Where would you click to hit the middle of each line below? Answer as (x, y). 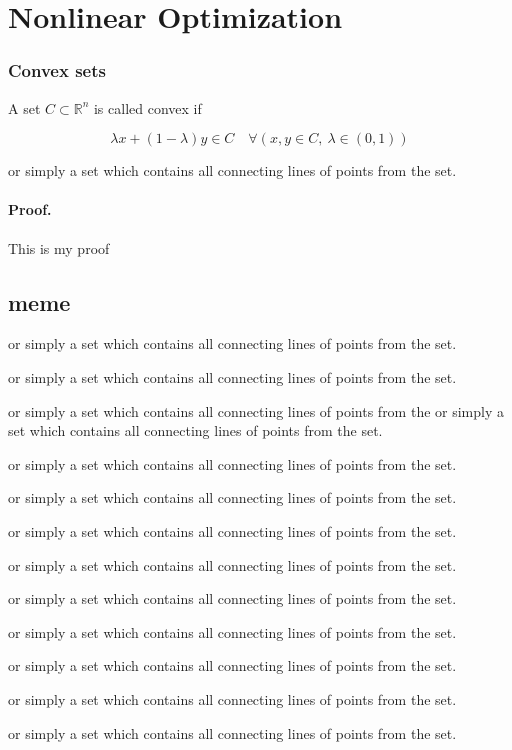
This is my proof (59, 247)
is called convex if (147, 107)
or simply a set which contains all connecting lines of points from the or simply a (256, 410)
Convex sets (57, 70)
